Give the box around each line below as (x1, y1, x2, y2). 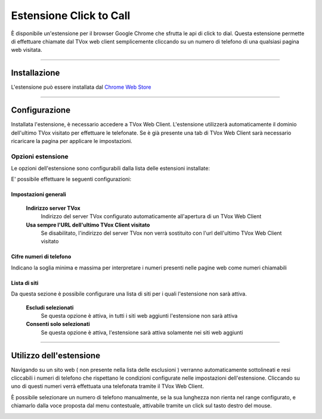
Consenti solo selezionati (26, 321, 91, 328)
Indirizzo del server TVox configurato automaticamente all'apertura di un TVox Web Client (41, 213, 262, 220)
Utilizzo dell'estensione (11, 350, 101, 361)
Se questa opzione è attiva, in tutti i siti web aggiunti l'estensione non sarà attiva (41, 312, 238, 319)
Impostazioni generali (11, 191, 66, 198)
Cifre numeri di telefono (11, 253, 72, 260)
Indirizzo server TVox (26, 204, 80, 212)
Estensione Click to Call (11, 9, 131, 22)
